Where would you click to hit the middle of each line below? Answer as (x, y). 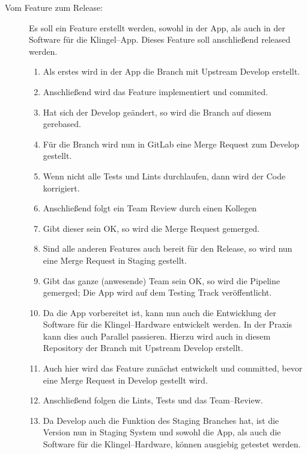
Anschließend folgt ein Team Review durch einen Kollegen (150, 208)
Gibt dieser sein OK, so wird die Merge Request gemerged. (151, 228)
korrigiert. (61, 188)
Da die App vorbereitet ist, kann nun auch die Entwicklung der (160, 312)
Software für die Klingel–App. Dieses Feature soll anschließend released (160, 39)
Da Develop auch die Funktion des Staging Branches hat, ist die (161, 420)
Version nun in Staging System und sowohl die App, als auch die (162, 432)
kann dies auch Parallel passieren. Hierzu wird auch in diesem (157, 336)
